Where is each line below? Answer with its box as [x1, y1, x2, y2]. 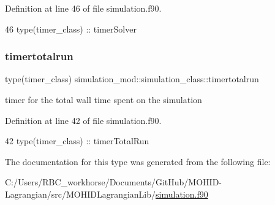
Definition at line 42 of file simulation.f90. [5, 114, 162, 126]
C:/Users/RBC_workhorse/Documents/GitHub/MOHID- [5, 176, 222, 188]
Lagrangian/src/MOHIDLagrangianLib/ [5, 187, 156, 200]
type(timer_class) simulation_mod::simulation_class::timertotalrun [5, 72, 259, 85]
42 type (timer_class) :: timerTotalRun [5, 134, 149, 147]
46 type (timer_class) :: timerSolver [5, 22, 137, 35]
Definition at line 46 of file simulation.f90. [5, 2, 162, 14]
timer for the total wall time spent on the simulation [5, 93, 202, 106]
